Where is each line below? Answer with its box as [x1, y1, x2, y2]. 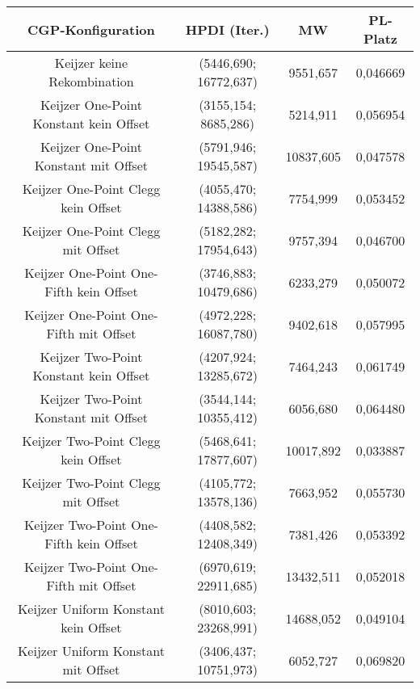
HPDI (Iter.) [185, 19, 270, 39]
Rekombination [48, 72, 134, 90]
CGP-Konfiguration [27, 19, 155, 39]
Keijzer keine [54, 53, 128, 72]
